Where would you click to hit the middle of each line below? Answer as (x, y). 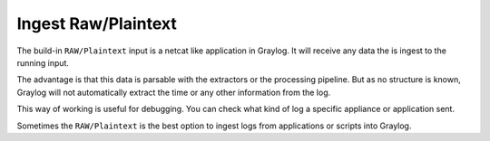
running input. (43, 62)
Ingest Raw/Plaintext (97, 23)
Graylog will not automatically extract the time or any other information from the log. (174, 92)
